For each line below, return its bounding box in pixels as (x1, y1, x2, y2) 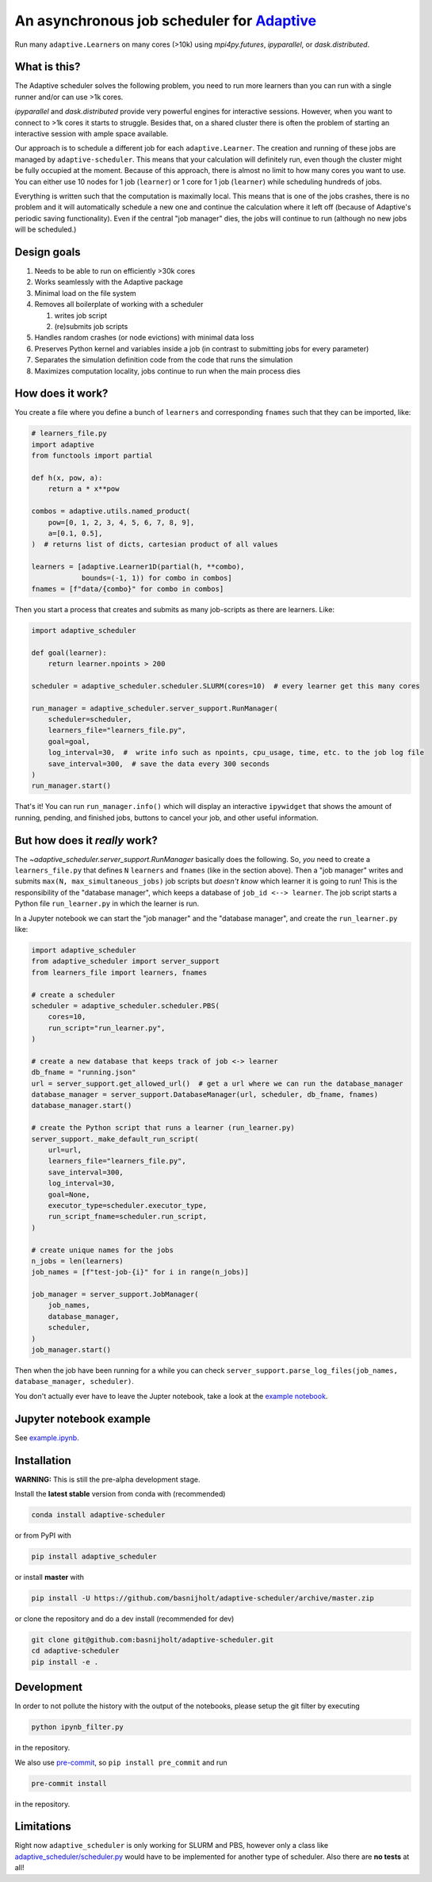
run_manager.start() (31, 781, 111, 791)
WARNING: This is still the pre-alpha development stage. (14, 1474, 201, 1484)
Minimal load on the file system (34, 288, 136, 297)
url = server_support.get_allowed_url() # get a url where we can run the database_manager (31, 1079, 403, 1088)
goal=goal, (48, 737, 90, 746)
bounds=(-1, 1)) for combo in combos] (81, 573, 233, 582)
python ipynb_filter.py (31, 1723, 124, 1732)
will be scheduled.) (14, 224, 77, 234)
